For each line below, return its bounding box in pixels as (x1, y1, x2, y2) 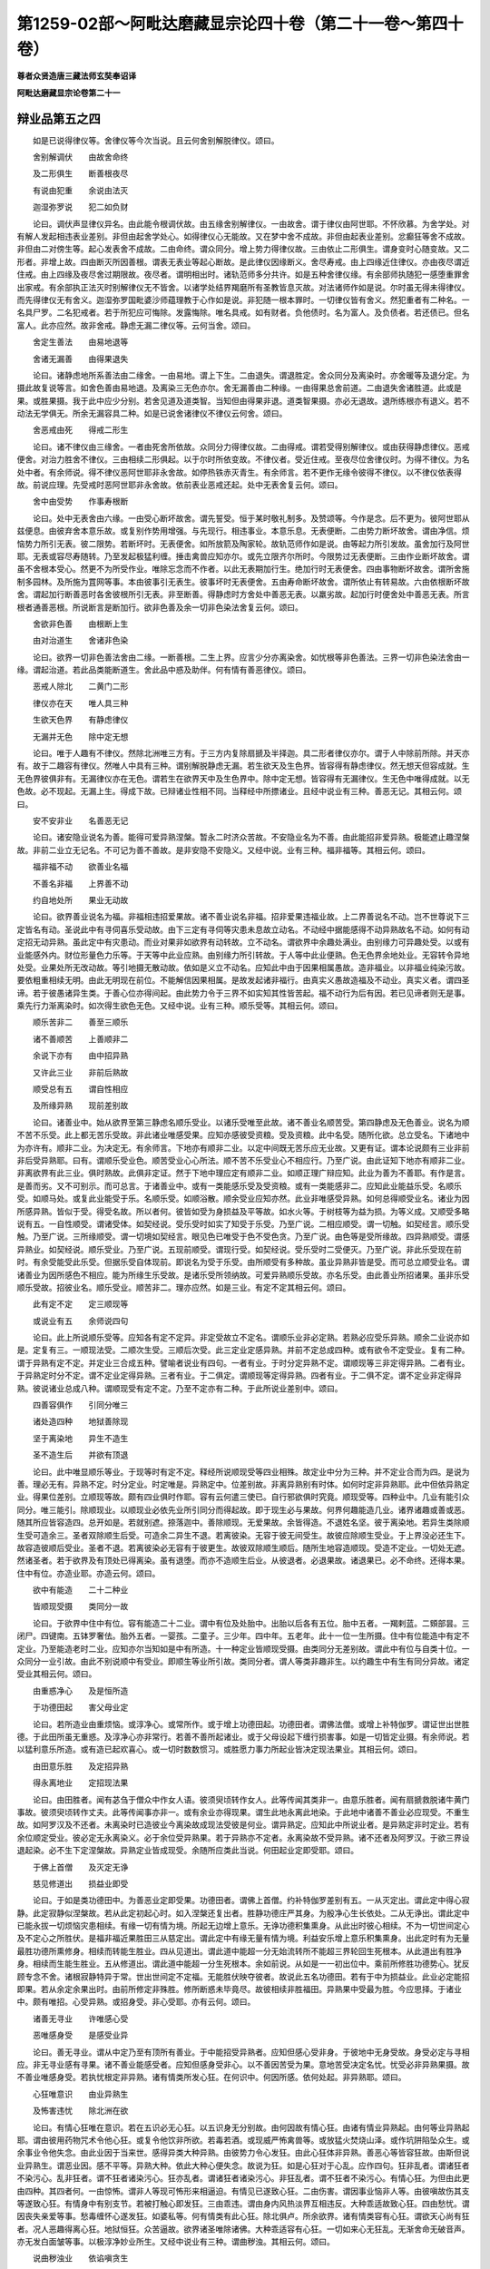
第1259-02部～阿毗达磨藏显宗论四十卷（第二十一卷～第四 (16, 14, 448, 34)
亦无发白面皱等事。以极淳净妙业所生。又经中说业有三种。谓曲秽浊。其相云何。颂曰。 (16, 2236, 335, 2247)
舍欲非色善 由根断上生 (32, 618, 129, 629)
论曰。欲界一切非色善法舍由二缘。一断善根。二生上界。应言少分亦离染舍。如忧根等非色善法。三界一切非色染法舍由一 (32, 652, 470, 663)
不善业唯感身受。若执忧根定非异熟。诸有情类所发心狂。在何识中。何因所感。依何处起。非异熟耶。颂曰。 (16, 2072, 407, 2083)
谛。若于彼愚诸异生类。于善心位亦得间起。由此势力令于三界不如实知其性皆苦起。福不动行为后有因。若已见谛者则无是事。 (16, 987, 470, 998)
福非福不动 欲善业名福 (32, 861, 129, 872)
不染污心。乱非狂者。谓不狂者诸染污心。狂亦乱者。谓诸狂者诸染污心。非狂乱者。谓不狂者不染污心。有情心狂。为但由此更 (16, 2173, 470, 2184)
